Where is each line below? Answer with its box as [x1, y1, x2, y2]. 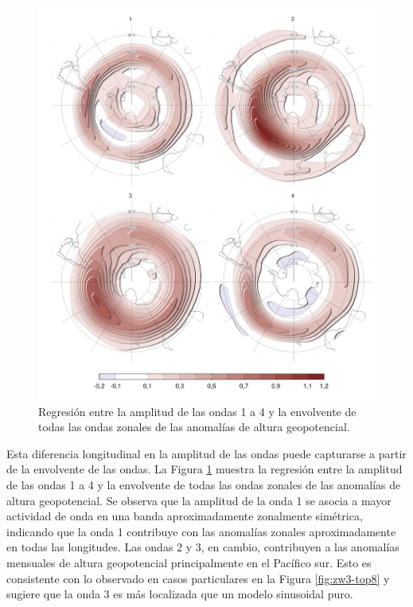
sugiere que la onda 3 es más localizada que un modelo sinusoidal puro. [6, 586, 353, 602]
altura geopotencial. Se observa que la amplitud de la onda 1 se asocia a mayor [6, 492, 392, 508]
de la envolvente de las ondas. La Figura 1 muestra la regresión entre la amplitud [6, 461, 403, 477]
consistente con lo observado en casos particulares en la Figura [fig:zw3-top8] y [6, 570, 390, 586]
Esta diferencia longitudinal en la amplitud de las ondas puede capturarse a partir [6, 445, 407, 461]
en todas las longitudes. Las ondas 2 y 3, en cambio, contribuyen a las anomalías [6, 539, 399, 555]
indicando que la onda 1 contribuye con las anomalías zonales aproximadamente [6, 523, 396, 539]
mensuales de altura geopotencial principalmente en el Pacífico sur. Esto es [6, 554, 372, 570]
